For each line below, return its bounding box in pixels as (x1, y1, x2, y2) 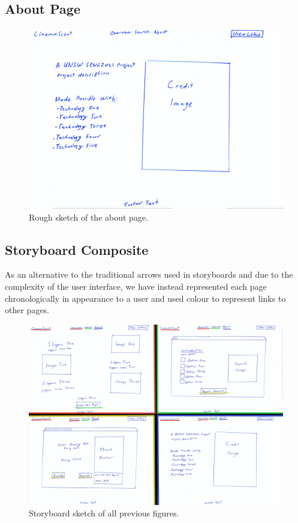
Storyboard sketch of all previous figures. (29, 507, 179, 519)
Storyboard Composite (5, 240, 149, 258)
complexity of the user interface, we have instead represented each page (5, 280, 267, 292)
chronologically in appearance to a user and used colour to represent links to (5, 292, 286, 304)
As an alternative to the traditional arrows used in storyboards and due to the (5, 268, 293, 281)
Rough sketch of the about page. (29, 210, 148, 223)
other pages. (5, 304, 50, 316)
